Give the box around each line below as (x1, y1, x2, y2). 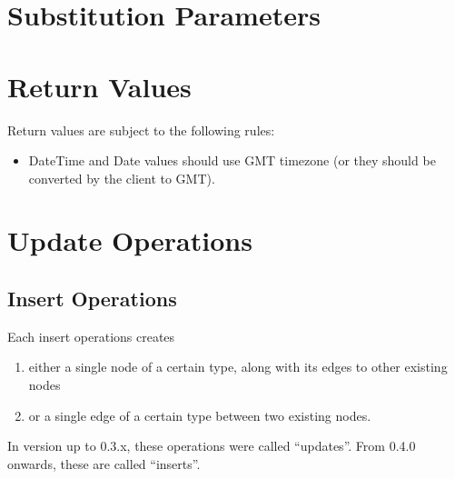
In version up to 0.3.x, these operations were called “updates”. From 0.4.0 (7, 436, 416, 455)
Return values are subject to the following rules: (7, 120, 275, 139)
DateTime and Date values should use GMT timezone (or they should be (28, 151, 436, 170)
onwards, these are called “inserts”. (7, 454, 201, 473)
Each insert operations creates (7, 326, 175, 345)
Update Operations (7, 222, 252, 259)
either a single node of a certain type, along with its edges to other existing (28, 357, 448, 376)
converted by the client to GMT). (28, 168, 215, 187)
